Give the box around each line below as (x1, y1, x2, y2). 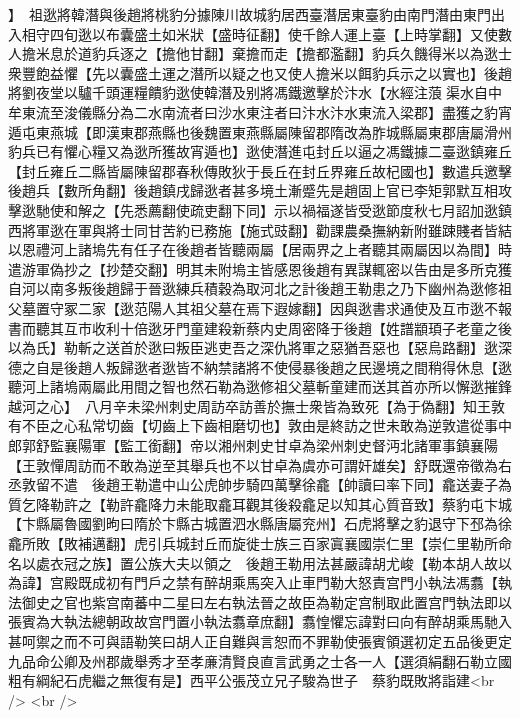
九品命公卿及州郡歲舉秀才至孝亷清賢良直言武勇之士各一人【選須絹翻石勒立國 (8, 650, 512, 671)
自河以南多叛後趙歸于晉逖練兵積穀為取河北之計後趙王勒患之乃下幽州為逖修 (8, 278, 498, 299)
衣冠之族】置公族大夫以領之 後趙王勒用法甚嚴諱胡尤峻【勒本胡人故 (49, 552, 498, 573)
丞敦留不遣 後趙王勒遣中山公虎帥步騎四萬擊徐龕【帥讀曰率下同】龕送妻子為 (8, 474, 512, 495)
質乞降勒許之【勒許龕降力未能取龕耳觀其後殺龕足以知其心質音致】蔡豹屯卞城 (8, 493, 512, 514)
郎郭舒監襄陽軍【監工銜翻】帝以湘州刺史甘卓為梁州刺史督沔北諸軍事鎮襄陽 (8, 435, 498, 456)
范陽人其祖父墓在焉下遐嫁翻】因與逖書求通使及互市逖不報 (133, 297, 512, 318)
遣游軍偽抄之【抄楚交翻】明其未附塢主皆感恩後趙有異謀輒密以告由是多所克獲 (8, 258, 512, 279)
